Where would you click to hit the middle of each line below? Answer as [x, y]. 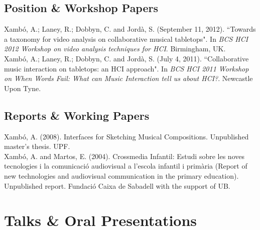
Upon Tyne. [23, 88]
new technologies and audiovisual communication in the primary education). [121, 175]
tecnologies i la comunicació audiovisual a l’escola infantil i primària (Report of [126, 166]
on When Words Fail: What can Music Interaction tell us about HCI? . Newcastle [128, 78]
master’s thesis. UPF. [37, 146]
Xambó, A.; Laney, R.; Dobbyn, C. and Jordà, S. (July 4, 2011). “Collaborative [126, 58]
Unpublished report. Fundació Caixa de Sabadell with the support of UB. [117, 185]
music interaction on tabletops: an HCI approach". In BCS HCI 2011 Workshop [126, 68]
